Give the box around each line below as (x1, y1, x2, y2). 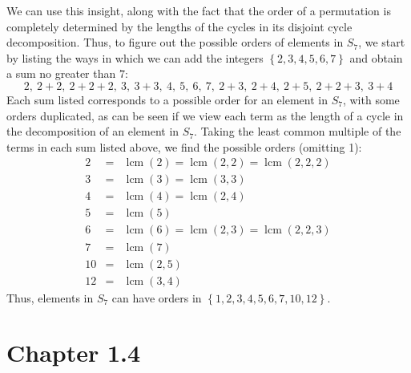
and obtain (349, 49, 403, 66)
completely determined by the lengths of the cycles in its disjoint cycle (6, 18, 353, 34)
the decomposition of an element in (6, 123, 179, 140)
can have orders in (111, 289, 202, 306)
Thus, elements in (6, 289, 94, 306)
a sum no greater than (6, 65, 116, 82)
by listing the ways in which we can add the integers (6, 49, 264, 66)
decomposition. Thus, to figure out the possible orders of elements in (6, 34, 344, 51)
